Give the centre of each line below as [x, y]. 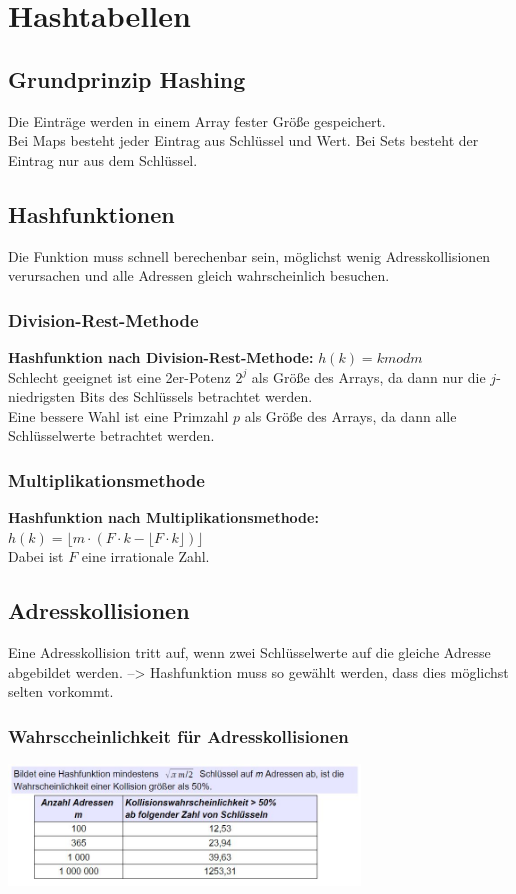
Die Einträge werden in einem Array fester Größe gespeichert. [197, 120]
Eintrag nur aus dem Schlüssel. [103, 159]
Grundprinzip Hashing [127, 78]
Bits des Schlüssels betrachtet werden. [196, 396]
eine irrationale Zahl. [145, 556]
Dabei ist [36, 556]
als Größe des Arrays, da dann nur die [368, 376]
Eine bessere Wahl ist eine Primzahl [118, 415]
